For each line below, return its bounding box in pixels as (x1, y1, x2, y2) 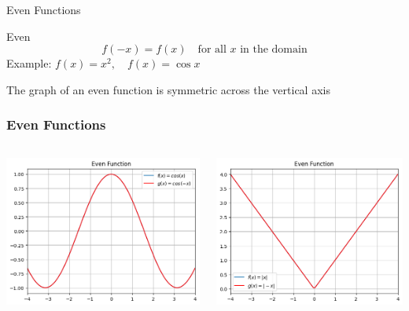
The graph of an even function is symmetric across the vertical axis (6, 81, 330, 97)
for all (197, 44, 227, 56)
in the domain (240, 44, 308, 56)
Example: (6, 55, 52, 71)
